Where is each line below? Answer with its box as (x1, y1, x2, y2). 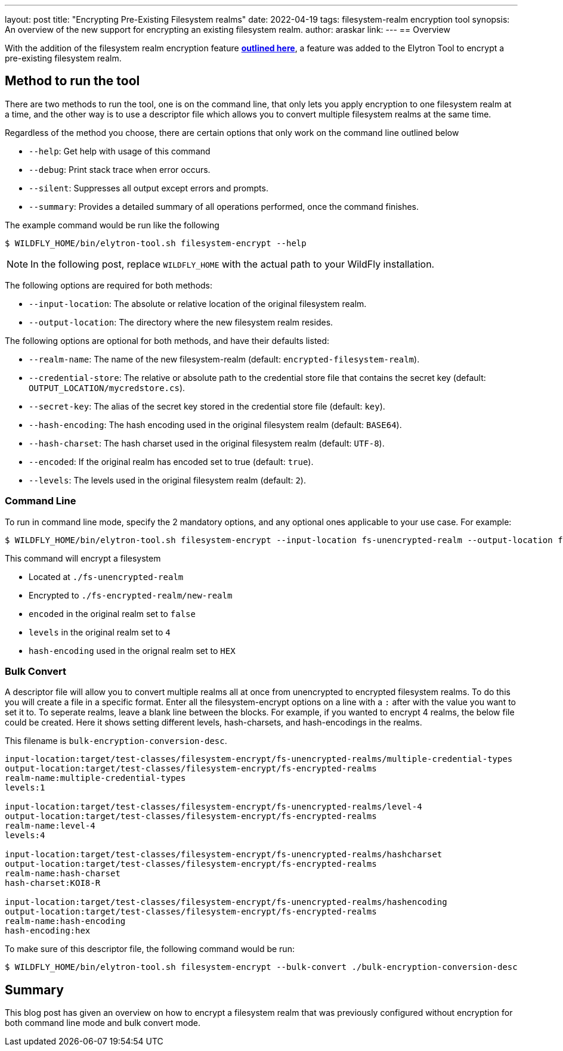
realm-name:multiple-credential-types (5, 773, 186, 783)
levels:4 (5, 830, 45, 841)
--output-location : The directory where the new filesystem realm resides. (29, 317, 333, 327)
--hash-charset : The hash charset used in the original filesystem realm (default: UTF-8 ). (29, 438, 385, 448)
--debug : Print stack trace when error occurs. (29, 164, 211, 175)
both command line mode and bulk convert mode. (5, 1018, 200, 1028)
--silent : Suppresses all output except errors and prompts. (29, 182, 268, 193)
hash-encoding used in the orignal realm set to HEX (29, 645, 236, 656)
